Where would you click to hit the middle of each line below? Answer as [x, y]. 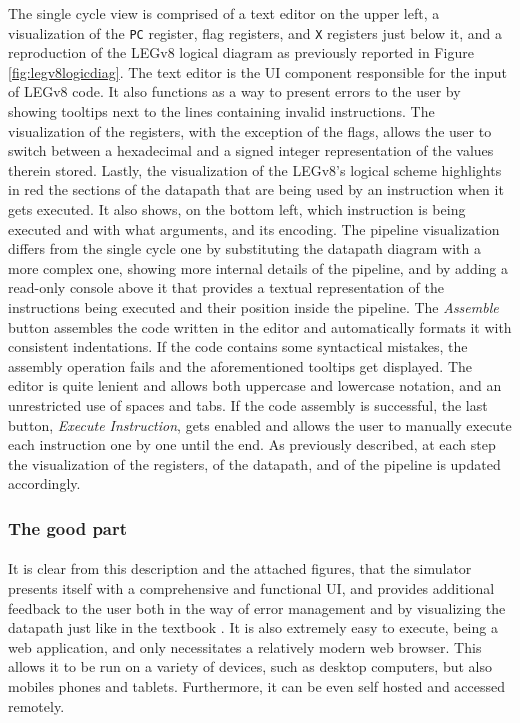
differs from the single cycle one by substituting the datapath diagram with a [244, 248]
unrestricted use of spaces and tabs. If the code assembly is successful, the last [248, 404]
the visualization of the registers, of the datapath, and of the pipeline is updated [254, 463]
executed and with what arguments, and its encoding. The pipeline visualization [254, 228]
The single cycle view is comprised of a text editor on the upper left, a [224, 13]
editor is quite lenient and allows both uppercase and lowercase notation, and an [255, 385]
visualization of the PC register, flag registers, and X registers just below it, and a [255, 32]
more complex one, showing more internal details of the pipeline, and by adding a [258, 267]
